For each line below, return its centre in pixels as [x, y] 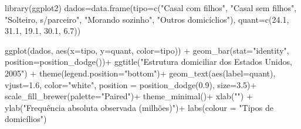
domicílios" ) [26, 119]
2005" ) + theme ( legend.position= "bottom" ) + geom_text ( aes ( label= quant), [140, 73]
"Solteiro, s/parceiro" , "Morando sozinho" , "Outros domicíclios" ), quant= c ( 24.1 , [147, 19]
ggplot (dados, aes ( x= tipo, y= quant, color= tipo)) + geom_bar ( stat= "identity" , [147, 50]
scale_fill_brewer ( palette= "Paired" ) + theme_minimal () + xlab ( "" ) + [129, 96]
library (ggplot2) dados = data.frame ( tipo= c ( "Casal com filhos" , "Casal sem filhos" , [151, 8]
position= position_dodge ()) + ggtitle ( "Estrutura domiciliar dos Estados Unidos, [148, 62]
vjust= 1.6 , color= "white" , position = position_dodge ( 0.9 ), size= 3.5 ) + [131, 84]
